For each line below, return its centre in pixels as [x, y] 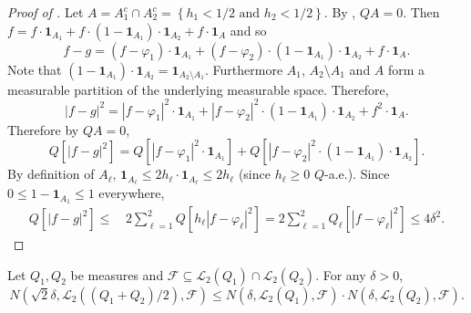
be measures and [117, 274]
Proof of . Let [46, 12]
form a [407, 69]
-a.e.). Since [357, 174]
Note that [35, 69]
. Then [421, 12]
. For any [341, 274]
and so [248, 30]
